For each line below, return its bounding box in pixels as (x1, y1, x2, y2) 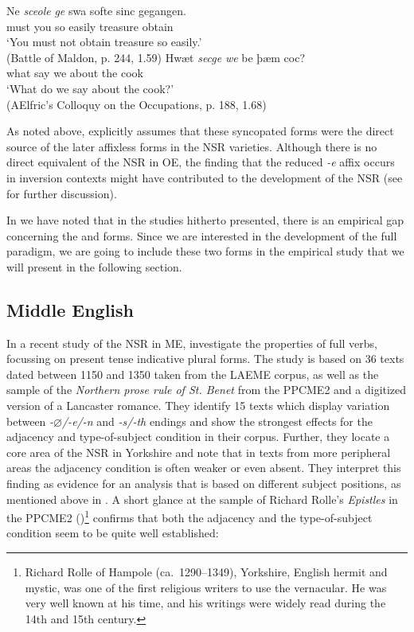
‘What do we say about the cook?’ (6, 80, 174, 96)
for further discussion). (6, 185, 117, 201)
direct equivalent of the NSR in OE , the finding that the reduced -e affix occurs (6, 154, 395, 170)
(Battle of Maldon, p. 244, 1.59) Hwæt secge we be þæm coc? (6, 49, 306, 65)
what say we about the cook (6, 64, 143, 81)
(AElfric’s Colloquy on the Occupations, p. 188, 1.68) (6, 96, 267, 112)
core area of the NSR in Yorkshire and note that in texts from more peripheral (6, 443, 391, 460)
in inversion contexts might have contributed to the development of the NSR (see (6, 169, 403, 185)
